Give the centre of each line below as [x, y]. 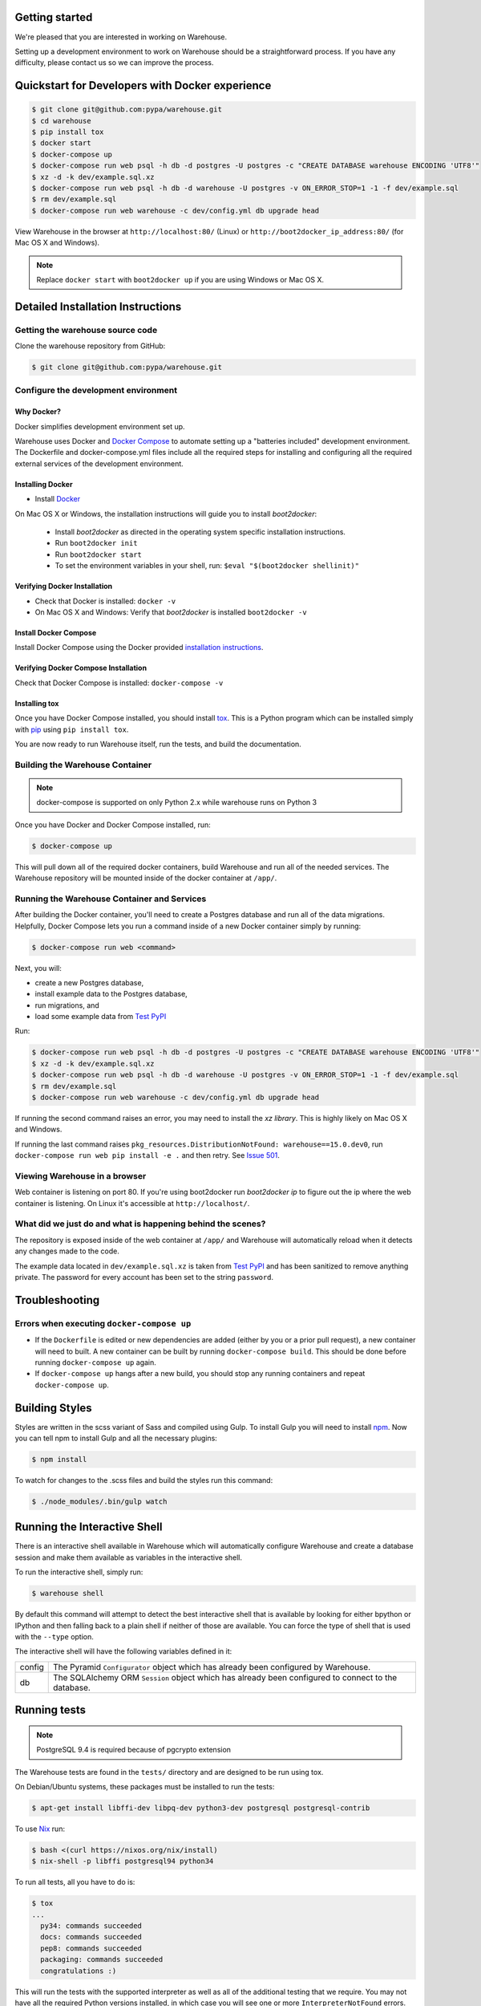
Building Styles [53, 1408]
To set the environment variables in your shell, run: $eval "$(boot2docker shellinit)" [207, 566]
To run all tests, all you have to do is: [75, 1882]
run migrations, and [67, 1005]
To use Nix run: [40, 1829]
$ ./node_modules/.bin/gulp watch [99, 1501]
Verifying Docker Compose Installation [81, 668]
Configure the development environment [96, 391]
